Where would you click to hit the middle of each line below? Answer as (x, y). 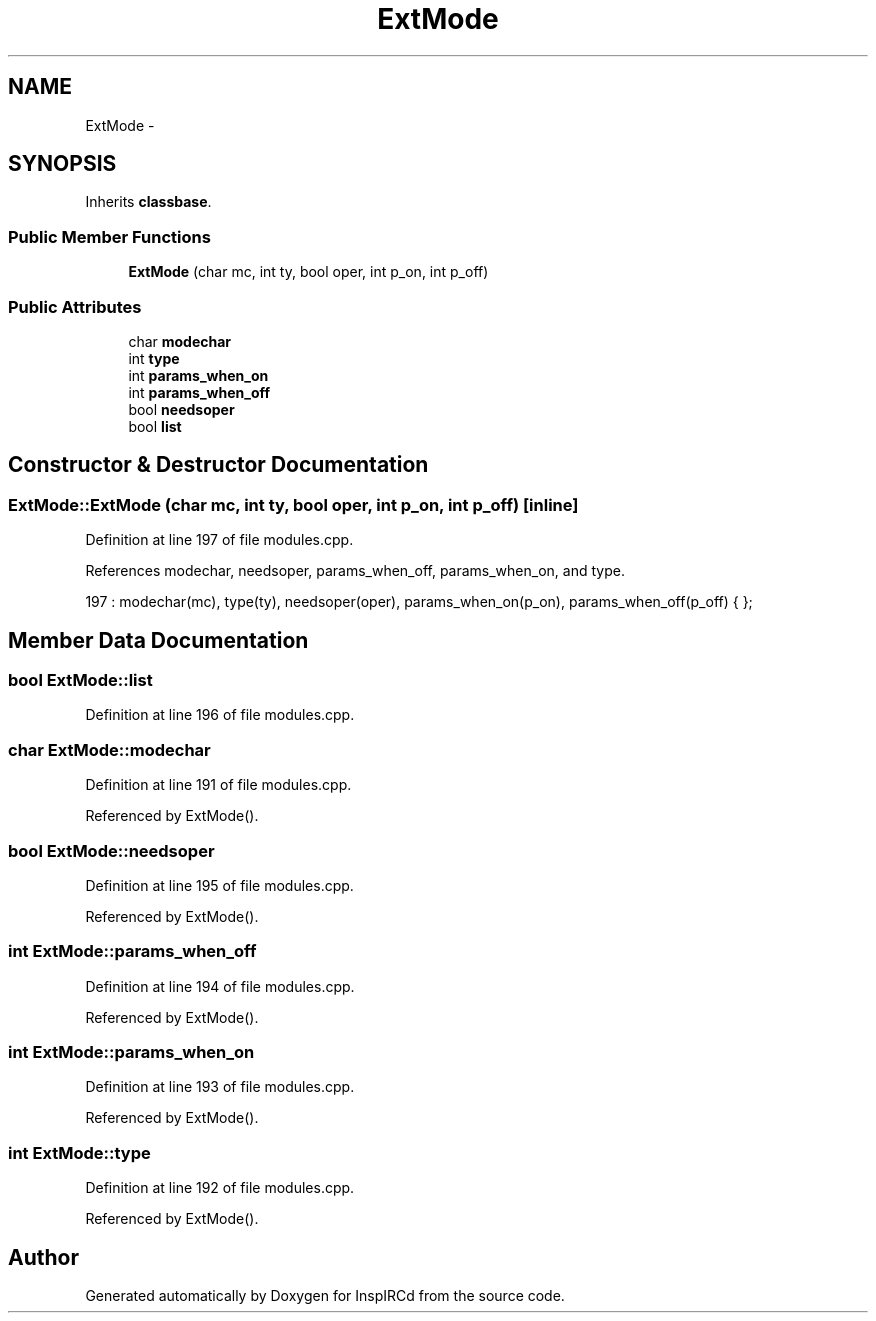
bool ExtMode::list (80, 680)
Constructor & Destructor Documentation (218, 465)
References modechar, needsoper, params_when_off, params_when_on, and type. (355, 571)
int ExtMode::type (79, 1152)
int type (154, 358)
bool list (155, 426)
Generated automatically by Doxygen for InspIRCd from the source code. (325, 1295)
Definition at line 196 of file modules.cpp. (220, 715)
